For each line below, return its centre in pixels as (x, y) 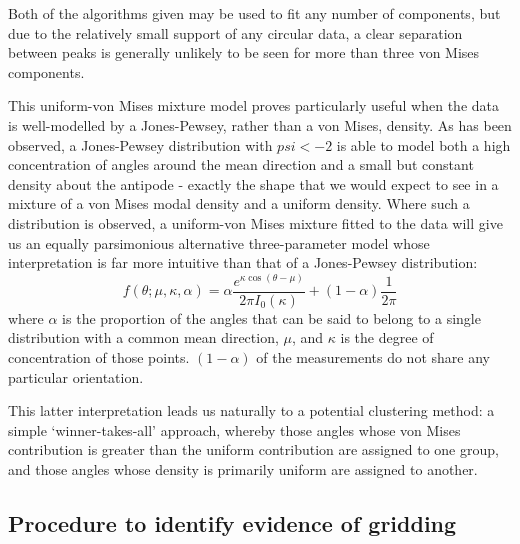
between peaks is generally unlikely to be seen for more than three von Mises (244, 52)
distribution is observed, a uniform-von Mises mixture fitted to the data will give (255, 222)
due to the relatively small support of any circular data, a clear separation (235, 32)
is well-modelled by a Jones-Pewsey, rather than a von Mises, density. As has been (260, 124)
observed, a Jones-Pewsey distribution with (140, 144)
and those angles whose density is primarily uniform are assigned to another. (243, 468)
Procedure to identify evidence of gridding (232, 522)
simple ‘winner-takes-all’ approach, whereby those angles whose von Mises (234, 429)
